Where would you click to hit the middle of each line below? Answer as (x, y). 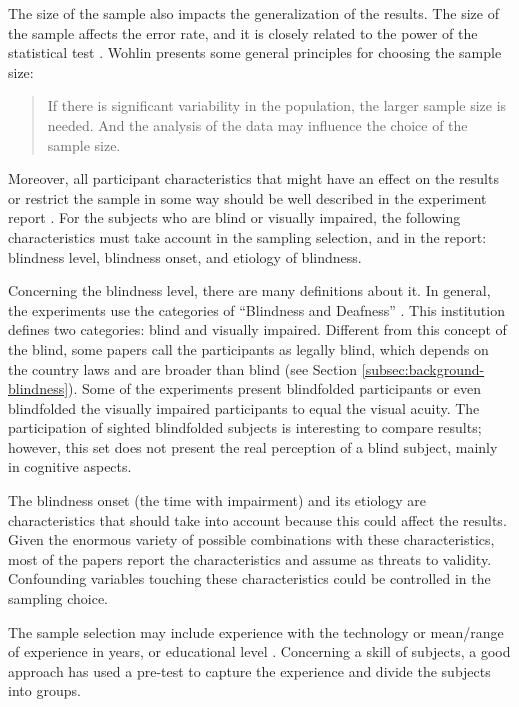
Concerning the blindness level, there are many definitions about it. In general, (249, 290)
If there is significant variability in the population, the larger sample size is (277, 105)
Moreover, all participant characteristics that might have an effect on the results (253, 178)
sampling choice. (58, 598)
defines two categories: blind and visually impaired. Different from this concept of (257, 329)
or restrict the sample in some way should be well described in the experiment (247, 197)
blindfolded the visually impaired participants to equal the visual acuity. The (244, 407)
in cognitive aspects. (70, 466)
